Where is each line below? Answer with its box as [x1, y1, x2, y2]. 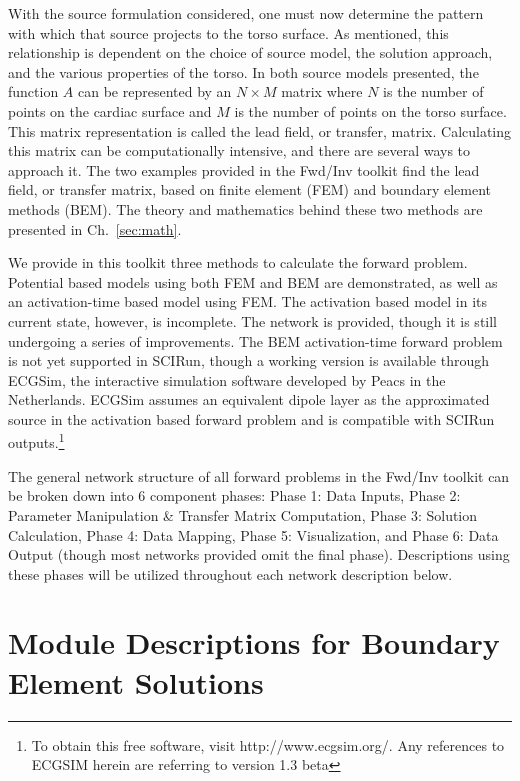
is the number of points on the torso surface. [234, 100, 507, 121]
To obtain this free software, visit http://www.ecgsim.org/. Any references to [31, 734, 505, 755]
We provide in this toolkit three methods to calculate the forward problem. [8, 252, 468, 273]
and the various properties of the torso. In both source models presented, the [8, 61, 479, 82]
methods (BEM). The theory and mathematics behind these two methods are [8, 198, 483, 219]
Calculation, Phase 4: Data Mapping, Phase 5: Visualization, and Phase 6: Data [8, 524, 499, 545]
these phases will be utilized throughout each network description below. [8, 563, 453, 584]
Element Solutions [8, 661, 264, 702]
